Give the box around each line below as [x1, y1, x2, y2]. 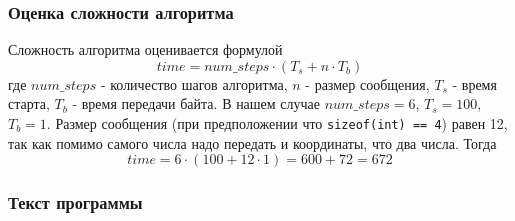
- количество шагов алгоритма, [100, 73, 288, 94]
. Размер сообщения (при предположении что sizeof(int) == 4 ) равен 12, [46, 113, 508, 133]
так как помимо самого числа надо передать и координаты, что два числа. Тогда [8, 132, 497, 153]
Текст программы [8, 190, 143, 215]
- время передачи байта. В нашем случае [72, 93, 321, 114]
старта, [8, 93, 50, 114]
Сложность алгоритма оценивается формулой [8, 39, 283, 60]
